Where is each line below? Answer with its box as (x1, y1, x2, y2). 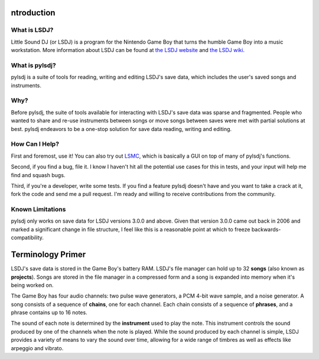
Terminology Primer (11, 250, 86, 260)
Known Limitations (11, 205, 66, 214)
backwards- (251, 226, 281, 233)
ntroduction (11, 8, 56, 18)
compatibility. (11, 234, 44, 241)
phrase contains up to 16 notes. (11, 309, 88, 316)
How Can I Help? (11, 140, 59, 148)
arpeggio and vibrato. (11, 344, 64, 351)
